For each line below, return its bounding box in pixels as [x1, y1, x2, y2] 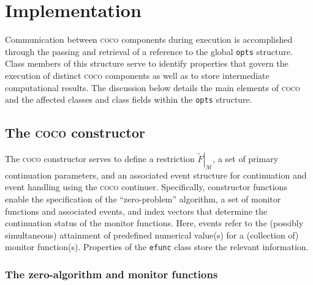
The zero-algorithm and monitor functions [5, 266, 218, 281]
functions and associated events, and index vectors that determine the [5, 204, 268, 217]
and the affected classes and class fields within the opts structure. [5, 93, 252, 106]
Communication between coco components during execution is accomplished [5, 33, 293, 46]
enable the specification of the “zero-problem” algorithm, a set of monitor [5, 193, 281, 205]
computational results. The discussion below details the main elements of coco [5, 81, 300, 94]
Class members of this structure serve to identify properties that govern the [5, 57, 288, 70]
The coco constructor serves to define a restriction [5, 152, 195, 165]
